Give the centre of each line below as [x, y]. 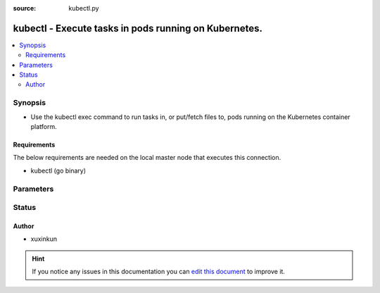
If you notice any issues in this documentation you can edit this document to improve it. [158, 272]
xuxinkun [44, 239]
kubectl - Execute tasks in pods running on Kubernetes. [138, 28]
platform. [44, 126]
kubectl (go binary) [58, 170]
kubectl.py [84, 8]
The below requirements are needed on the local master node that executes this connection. [147, 158]
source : [25, 8]
